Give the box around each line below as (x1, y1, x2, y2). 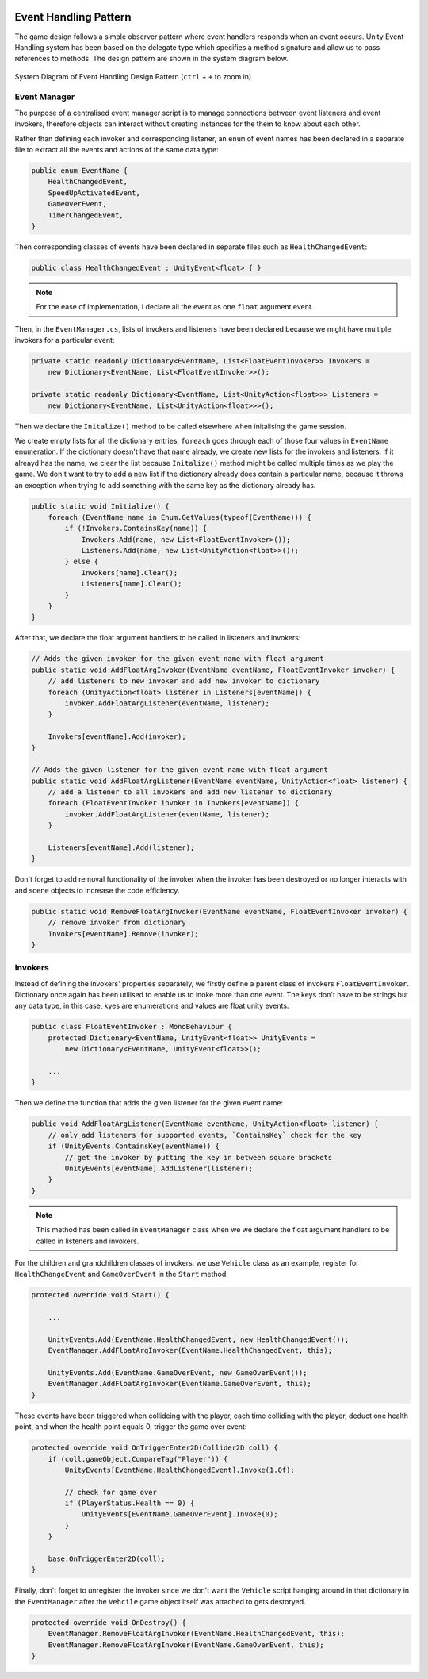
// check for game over (64, 1488, 158, 1496)
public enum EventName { (31, 166, 128, 175)
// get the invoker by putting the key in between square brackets (64, 1153, 333, 1162)
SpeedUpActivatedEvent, (48, 188, 140, 198)
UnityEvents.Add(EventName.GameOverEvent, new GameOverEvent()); (48, 1369, 308, 1377)
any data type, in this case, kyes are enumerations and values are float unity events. (14, 1001, 289, 1011)
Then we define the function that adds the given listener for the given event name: (14, 1098, 284, 1108)
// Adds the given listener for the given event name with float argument (31, 766, 329, 774)
